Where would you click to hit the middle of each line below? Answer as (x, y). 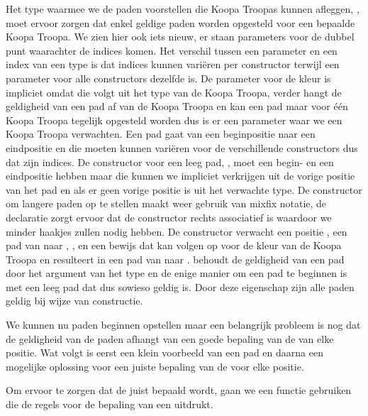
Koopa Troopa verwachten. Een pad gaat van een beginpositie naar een (161, 134)
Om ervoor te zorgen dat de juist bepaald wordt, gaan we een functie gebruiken (179, 390)
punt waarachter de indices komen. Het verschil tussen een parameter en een (172, 50)
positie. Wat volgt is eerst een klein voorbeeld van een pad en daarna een (165, 352)
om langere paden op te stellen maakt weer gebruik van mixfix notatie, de (166, 203)
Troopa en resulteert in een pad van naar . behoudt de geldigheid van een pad (175, 259)
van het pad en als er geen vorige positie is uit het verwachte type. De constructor (184, 189)
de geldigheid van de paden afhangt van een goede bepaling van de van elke (170, 338)
